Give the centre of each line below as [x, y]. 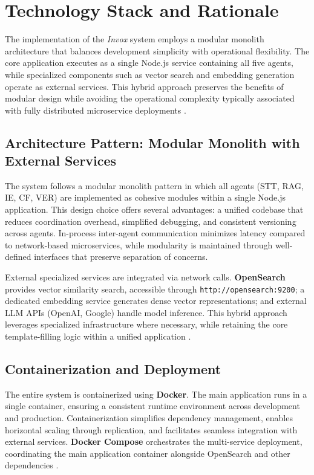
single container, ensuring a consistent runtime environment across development [152, 406]
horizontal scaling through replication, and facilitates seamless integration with [151, 429]
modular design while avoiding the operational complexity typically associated [150, 98]
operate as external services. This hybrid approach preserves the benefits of [144, 86]
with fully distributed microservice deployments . [96, 110]
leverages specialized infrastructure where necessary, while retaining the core [146, 324]
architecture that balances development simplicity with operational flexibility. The [157, 50]
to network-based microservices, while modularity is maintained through [139, 244]
